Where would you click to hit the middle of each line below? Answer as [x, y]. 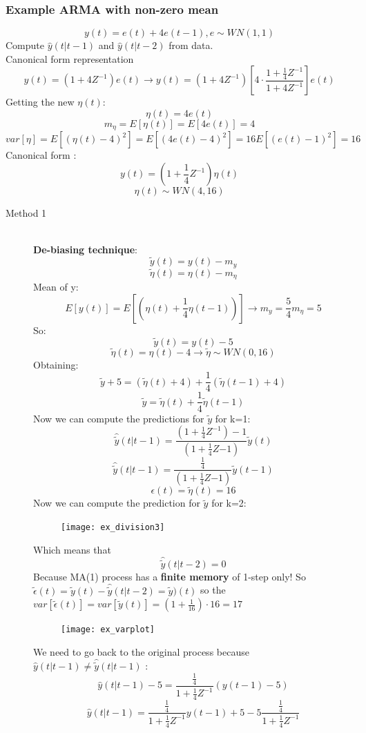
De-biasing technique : [85, 250]
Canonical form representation [70, 58]
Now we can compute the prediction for [117, 503]
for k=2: [229, 503]
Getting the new [40, 102]
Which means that [72, 549]
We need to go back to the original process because [141, 651]
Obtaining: [56, 364]
